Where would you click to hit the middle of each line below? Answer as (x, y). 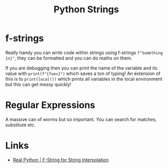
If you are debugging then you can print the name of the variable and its (81, 68)
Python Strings (86, 10)
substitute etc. (21, 125)
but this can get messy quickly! (38, 84)
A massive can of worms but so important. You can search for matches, (81, 119)
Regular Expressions (50, 105)
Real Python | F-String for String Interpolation (61, 160)
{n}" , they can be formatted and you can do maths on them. (69, 58)
